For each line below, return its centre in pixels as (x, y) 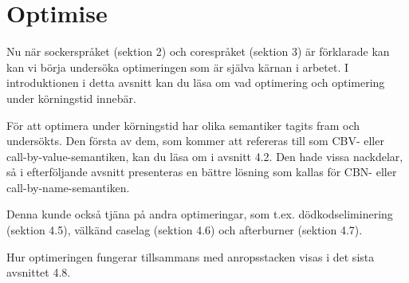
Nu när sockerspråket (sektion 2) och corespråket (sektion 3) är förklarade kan (198, 51)
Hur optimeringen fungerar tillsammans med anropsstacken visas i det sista (191, 256)
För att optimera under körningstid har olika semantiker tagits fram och (183, 125)
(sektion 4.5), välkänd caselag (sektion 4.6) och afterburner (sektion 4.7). (185, 230)
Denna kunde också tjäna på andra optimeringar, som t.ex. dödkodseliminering (200, 214)
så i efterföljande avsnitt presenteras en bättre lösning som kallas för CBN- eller (202, 172)
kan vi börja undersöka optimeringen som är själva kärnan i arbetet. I (178, 67)
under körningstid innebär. (71, 98)
